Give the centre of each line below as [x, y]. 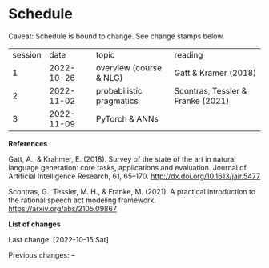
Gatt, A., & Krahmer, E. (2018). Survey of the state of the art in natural [122, 159]
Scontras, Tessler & [211, 90]
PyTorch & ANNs [127, 118]
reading [189, 54]
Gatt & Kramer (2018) [215, 73]
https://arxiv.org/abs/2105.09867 [63, 208]
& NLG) [109, 78]
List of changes [35, 224]
